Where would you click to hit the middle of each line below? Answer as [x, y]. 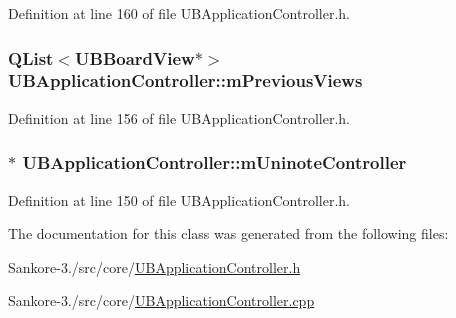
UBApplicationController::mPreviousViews [185, 80]
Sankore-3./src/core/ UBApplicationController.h [154, 266]
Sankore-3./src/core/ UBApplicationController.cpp [161, 300]
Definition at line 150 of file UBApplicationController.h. [179, 199]
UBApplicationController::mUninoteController [214, 162]
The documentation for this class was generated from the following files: [228, 233]
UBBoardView [135, 57]
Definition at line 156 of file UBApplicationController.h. [179, 117]
